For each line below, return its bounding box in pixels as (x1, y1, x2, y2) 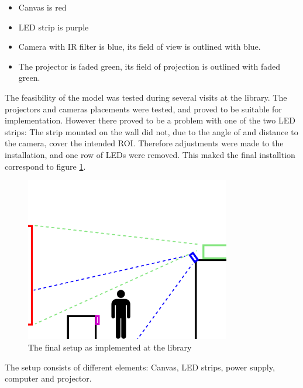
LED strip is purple (18, 20, 89, 33)
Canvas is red (18, 1, 67, 13)
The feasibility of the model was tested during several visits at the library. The (5, 91, 287, 103)
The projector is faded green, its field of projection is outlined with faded (18, 60, 281, 72)
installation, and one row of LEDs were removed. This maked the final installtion (5, 148, 295, 160)
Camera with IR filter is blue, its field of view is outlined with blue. (18, 40, 261, 53)
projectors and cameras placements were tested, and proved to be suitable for (5, 102, 282, 115)
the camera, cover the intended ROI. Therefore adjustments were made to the (5, 137, 284, 149)
